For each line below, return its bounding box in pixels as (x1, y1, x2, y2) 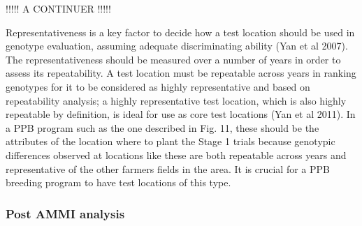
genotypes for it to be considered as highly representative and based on (6, 79, 310, 93)
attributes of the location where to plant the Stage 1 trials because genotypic (6, 134, 335, 149)
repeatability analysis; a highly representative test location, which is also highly (6, 93, 347, 107)
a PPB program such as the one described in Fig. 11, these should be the (6, 120, 319, 135)
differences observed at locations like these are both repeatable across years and (6, 147, 347, 162)
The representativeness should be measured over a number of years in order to (6, 52, 341, 66)
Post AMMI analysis (6, 204, 125, 222)
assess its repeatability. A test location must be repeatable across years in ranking (6, 66, 356, 80)
